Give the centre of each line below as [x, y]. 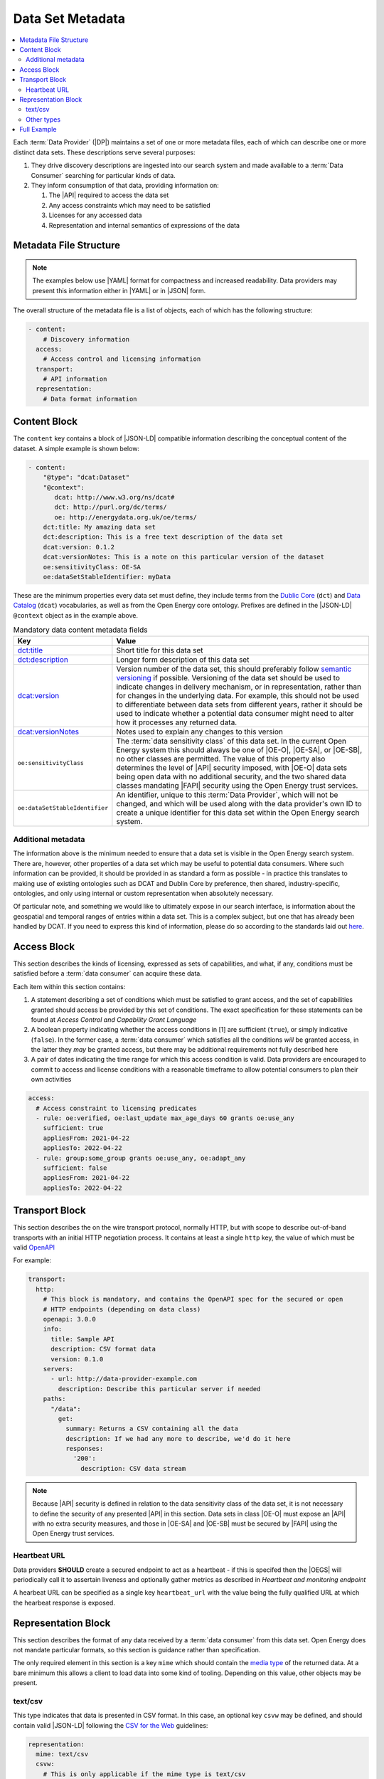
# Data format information [90, 399]
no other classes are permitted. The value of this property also [221, 759]
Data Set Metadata [69, 19]
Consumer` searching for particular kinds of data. [103, 175]
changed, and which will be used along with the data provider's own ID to [239, 803]
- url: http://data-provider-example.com [124, 1379]
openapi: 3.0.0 [69, 1319]
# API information [75, 379]
